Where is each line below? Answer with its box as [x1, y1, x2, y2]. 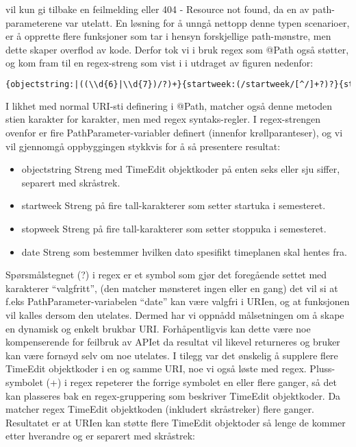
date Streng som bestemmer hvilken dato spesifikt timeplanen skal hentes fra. [21, 244, 347, 258]
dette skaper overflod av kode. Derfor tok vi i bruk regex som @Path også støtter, [5, 42, 349, 56]
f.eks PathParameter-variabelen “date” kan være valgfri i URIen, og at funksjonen [5, 294, 350, 309]
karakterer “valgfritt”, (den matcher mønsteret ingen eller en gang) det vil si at [5, 280, 338, 295]
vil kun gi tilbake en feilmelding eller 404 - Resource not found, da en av [5, 2, 309, 16]
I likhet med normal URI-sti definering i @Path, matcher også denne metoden [5, 98, 333, 112]
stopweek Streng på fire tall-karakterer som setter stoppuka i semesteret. [21, 221, 327, 235]
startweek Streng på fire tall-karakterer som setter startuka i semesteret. [21, 198, 326, 213]
